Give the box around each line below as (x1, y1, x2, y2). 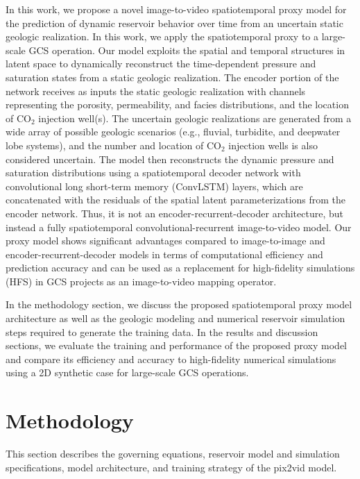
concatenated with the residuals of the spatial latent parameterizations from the (6, 192, 346, 207)
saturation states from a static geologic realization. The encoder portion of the (6, 69, 339, 84)
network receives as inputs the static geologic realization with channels (6, 83, 306, 98)
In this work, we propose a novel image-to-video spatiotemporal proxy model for (6, 2, 347, 16)
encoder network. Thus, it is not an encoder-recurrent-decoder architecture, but (6, 205, 344, 220)
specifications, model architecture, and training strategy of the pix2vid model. (6, 460, 337, 474)
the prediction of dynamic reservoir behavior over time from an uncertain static (6, 15, 343, 30)
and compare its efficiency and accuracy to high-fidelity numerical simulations (6, 351, 336, 366)
